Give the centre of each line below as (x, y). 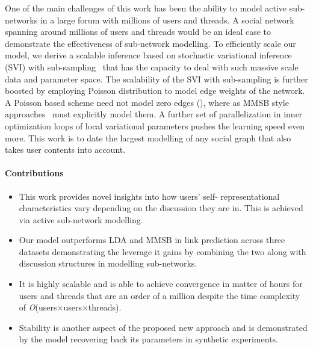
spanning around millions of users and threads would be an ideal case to (138, 32)
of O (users (38, 307)
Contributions (34, 173)
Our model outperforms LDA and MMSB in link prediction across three (152, 240)
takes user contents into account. (65, 150)
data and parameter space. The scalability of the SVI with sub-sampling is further (156, 79)
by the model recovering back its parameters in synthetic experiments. (148, 339)
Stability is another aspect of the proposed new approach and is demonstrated (163, 327)
